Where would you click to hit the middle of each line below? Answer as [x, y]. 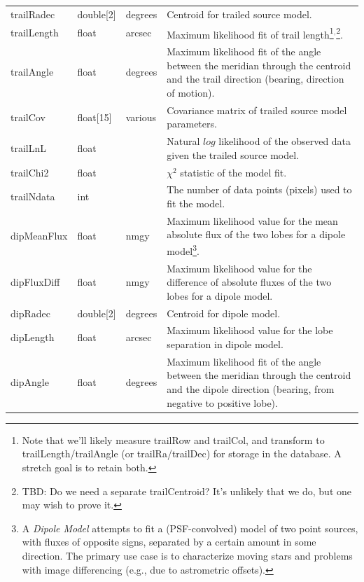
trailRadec [33, 14]
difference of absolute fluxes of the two [249, 282]
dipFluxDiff [35, 282]
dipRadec [30, 313]
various [141, 117]
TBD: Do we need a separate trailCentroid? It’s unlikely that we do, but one [187, 491]
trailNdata [33, 196]
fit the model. [196, 203]
